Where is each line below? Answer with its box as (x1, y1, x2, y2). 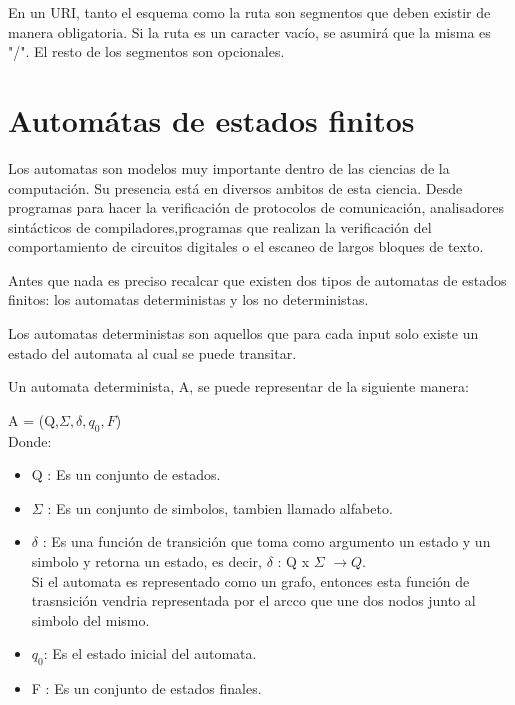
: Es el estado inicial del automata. (43, 643, 257, 664)
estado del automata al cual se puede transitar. (8, 342, 297, 363)
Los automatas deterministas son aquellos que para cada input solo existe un (8, 323, 479, 344)
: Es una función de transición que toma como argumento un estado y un (42, 531, 491, 552)
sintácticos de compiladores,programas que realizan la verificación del (8, 216, 432, 237)
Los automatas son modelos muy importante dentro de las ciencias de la (8, 157, 450, 178)
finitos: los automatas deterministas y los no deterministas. (8, 289, 369, 310)
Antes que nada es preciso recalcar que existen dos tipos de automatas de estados (8, 269, 507, 290)
